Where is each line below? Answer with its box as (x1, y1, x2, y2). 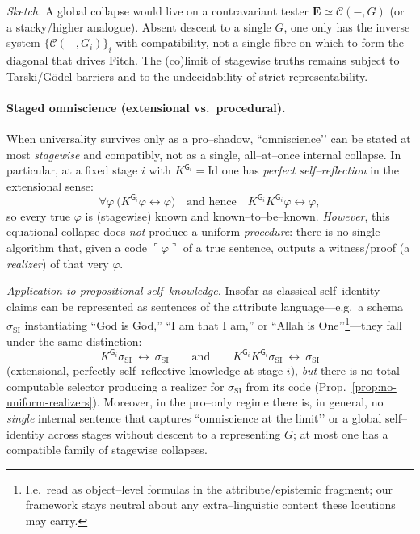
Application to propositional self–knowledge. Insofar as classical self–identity (6, 282, 380, 299)
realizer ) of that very (6, 254, 109, 271)
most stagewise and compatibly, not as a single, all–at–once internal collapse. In (6, 145, 401, 162)
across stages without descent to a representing (48, 425, 281, 442)
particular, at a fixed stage (6, 162, 138, 179)
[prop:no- (351, 377, 397, 394)
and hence (187, 196, 237, 208)
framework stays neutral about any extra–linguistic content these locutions (25, 496, 396, 513)
